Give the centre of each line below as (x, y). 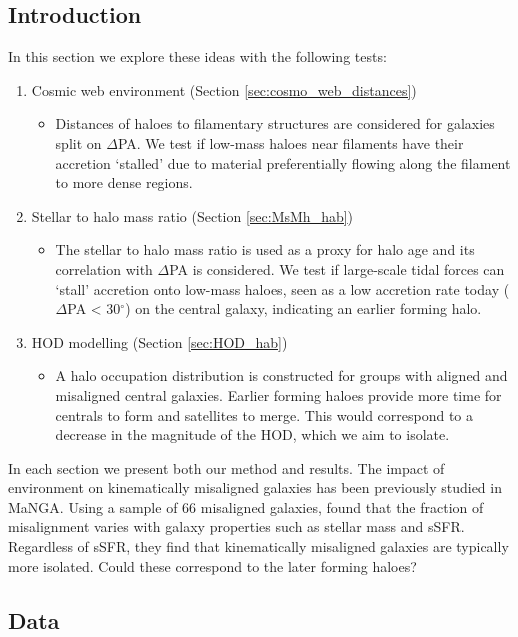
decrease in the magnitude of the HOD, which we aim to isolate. (252, 434)
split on (78, 142)
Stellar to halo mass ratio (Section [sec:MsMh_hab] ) (192, 215)
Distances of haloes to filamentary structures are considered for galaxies (275, 123)
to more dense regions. (124, 182)
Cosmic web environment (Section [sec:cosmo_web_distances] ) (224, 89)
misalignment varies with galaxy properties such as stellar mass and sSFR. (236, 526)
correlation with (104, 268)
